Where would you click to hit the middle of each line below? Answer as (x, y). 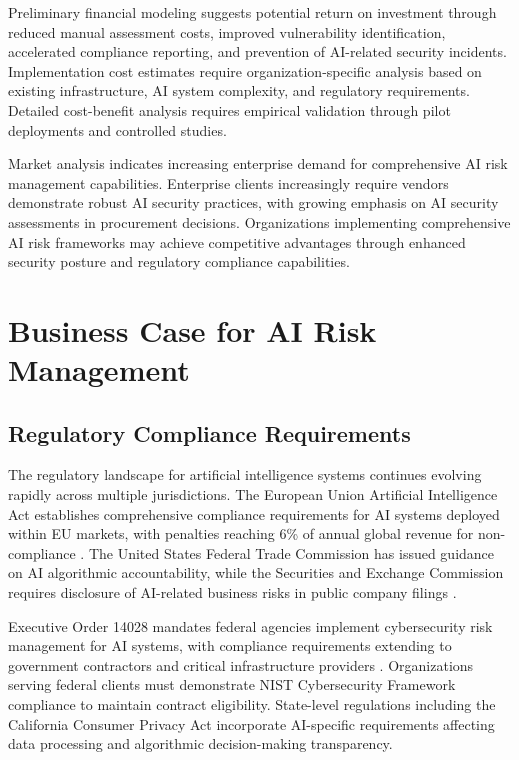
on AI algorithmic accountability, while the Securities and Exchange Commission (256, 572)
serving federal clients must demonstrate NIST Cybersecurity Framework (232, 684)
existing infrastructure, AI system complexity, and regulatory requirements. (239, 90)
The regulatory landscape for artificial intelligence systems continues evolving (245, 474)
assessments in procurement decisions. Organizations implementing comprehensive (259, 221)
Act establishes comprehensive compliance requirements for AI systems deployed (254, 513)
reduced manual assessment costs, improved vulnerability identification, (227, 31)
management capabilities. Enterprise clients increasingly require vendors (228, 182)
